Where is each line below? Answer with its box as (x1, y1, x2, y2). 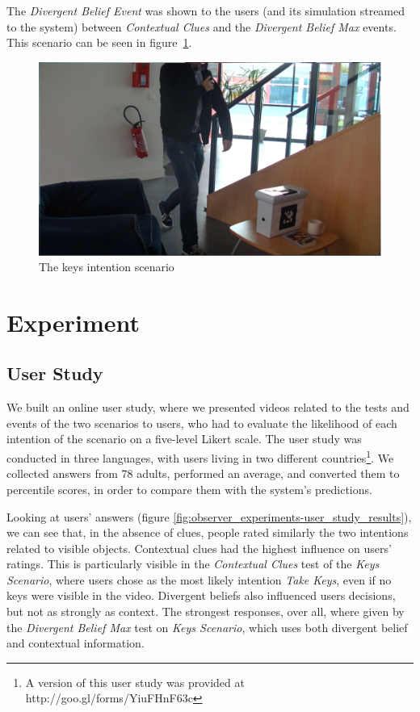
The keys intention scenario (39, 258, 174, 275)
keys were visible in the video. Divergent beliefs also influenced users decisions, (6, 587, 396, 604)
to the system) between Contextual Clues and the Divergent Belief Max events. (6, 18, 397, 35)
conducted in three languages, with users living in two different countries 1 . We (6, 447, 394, 466)
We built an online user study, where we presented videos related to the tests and (6, 399, 409, 416)
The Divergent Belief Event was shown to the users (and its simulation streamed (6, 2, 405, 19)
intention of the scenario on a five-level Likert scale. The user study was (6, 430, 362, 447)
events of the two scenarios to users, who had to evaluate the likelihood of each (6, 414, 397, 431)
